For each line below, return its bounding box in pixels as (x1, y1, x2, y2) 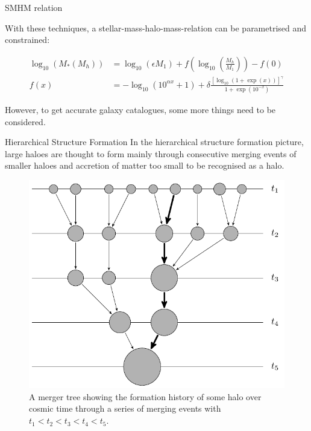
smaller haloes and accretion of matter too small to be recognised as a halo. (5, 159, 284, 172)
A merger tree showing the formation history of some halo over (29, 390, 262, 403)
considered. (5, 115, 46, 128)
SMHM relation (5, 1, 63, 13)
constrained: (5, 33, 50, 46)
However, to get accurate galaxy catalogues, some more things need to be (5, 103, 276, 116)
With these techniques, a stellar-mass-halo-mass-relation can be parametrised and (5, 21, 307, 34)
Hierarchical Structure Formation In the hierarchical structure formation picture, (5, 135, 304, 148)
